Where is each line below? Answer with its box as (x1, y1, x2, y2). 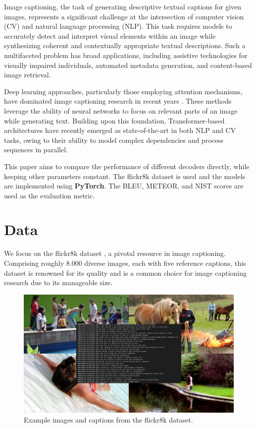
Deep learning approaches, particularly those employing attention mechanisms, (4, 86, 243, 96)
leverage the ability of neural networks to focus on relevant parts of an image (4, 105, 238, 116)
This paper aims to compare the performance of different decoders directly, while (4, 161, 250, 171)
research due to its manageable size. (4, 277, 113, 288)
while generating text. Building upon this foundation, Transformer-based (4, 115, 225, 125)
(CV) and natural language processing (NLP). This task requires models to (4, 21, 232, 31)
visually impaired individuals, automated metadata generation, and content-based (4, 60, 252, 70)
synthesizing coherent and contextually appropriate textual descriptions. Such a (4, 40, 246, 51)
